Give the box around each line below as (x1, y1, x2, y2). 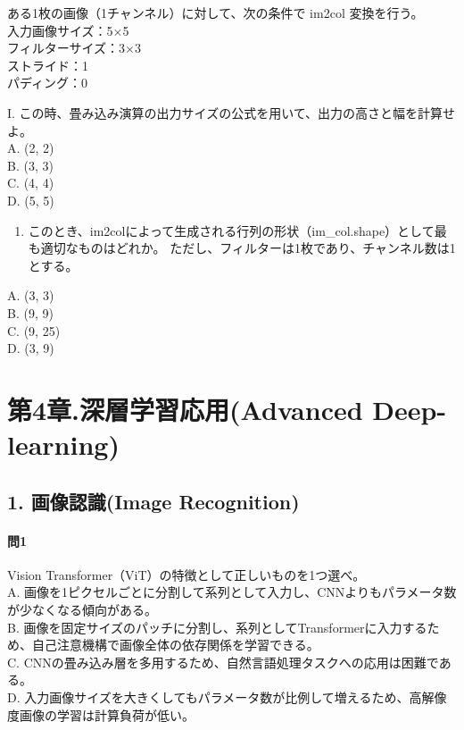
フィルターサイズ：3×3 (7, 38, 141, 57)
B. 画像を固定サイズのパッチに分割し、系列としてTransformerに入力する (7, 617, 427, 636)
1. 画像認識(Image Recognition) (7, 487, 300, 515)
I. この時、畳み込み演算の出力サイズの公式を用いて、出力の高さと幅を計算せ (7, 103, 456, 122)
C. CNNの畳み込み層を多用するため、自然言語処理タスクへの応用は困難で (7, 652, 439, 671)
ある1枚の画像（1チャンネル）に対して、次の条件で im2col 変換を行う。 (7, 4, 424, 21)
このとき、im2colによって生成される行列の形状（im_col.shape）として (28, 221, 435, 239)
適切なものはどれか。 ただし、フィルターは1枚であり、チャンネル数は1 (40, 239, 456, 257)
